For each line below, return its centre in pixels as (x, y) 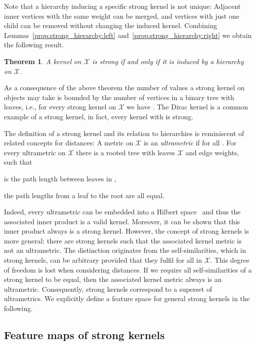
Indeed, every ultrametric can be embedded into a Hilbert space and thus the (122, 212)
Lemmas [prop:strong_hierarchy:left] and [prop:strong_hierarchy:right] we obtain (128, 35)
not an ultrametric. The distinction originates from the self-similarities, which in (125, 250)
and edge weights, (212, 152)
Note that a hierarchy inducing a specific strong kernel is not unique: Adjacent (123, 6)
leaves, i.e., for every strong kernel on (60, 107)
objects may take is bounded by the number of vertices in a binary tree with (119, 97)
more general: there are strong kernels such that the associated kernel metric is (123, 240)
